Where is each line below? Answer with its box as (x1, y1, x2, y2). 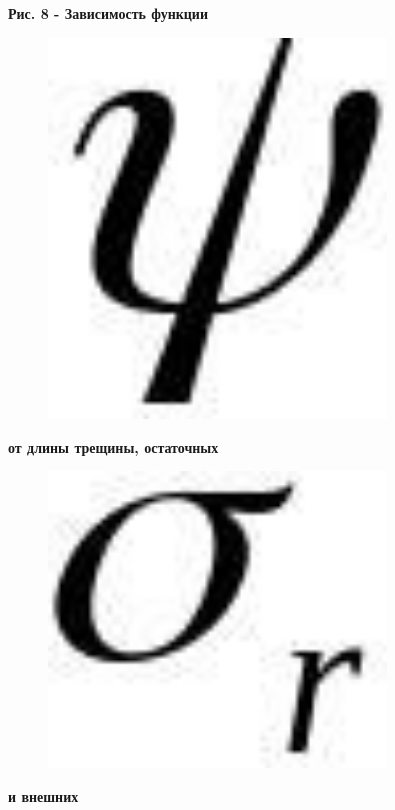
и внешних (8, 785, 79, 806)
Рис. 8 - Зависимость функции (8, 3, 208, 23)
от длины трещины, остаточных (8, 436, 219, 457)
